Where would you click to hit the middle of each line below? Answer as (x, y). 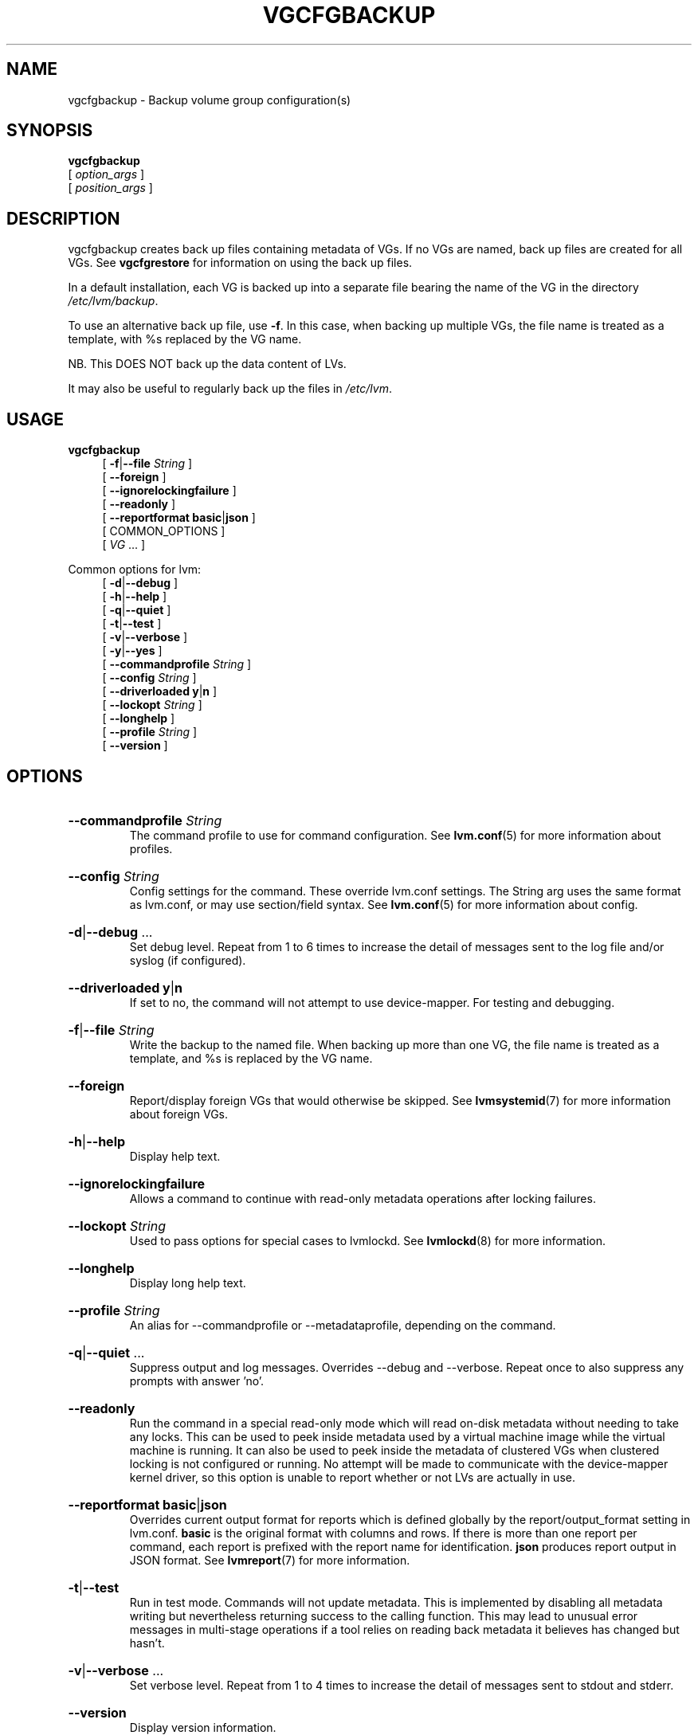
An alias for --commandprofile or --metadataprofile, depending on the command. (343, 1325)
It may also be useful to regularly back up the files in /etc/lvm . (230, 389)
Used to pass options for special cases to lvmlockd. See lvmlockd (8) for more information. (367, 1240)
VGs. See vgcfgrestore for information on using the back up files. (240, 263)
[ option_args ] (106, 174)
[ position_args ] (110, 188)
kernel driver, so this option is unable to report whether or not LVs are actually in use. (352, 1477)
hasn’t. (147, 1643)
